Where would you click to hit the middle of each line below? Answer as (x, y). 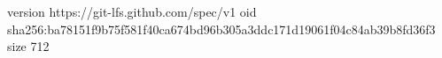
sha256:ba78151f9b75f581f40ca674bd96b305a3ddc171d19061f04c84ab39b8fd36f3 (221, 29)
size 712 (28, 46)
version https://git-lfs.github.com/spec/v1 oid (132, 11)
